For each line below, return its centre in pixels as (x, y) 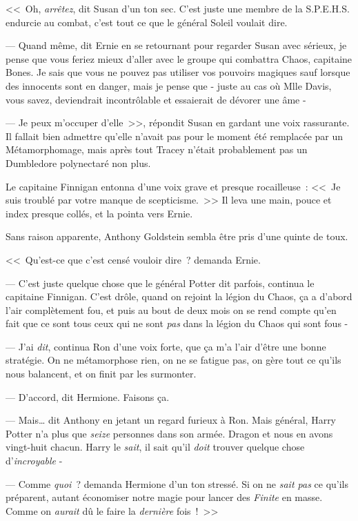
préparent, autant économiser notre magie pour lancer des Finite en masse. (164, 497)
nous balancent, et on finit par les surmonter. (101, 374)
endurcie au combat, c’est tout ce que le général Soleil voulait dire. (147, 22)
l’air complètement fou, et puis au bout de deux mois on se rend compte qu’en (171, 309)
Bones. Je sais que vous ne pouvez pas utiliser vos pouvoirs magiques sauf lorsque (178, 72)
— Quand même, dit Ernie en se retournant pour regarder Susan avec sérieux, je (176, 45)
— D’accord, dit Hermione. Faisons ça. (88, 396)
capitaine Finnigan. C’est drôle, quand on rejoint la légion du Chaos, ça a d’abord (179, 296)
